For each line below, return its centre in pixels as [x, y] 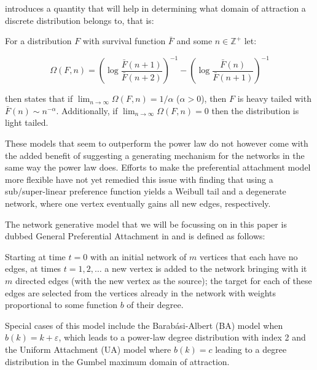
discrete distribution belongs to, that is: [80, 20]
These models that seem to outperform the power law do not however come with [157, 143]
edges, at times [33, 268]
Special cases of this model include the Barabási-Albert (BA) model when [144, 325]
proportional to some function [61, 305]
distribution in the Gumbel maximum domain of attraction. [117, 361]
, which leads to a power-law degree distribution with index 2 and [182, 337]
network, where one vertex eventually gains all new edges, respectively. [138, 203]
